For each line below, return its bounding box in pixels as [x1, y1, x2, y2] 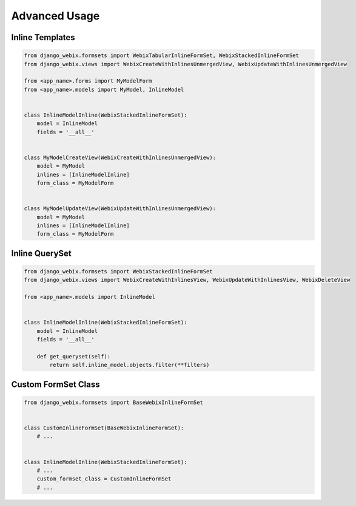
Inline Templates [11, 32, 75, 43]
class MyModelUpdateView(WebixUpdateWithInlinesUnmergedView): [24, 205, 217, 212]
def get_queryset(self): [36, 353, 111, 360]
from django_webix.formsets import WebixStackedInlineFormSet [24, 268, 213, 275]
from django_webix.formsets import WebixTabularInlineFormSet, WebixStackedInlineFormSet [24, 52, 300, 59]
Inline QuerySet [11, 248, 72, 258]
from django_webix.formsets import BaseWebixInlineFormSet [24, 398, 203, 406]
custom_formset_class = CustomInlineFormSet [36, 476, 172, 482]
